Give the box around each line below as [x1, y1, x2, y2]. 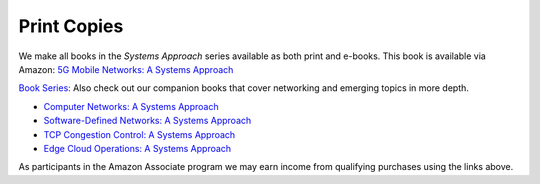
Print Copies [18, 15, 124, 37]
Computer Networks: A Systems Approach [43, 100, 219, 112]
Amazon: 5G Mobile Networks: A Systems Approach [18, 63, 234, 75]
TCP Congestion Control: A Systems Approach [43, 128, 236, 140]
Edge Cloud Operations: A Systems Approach [43, 142, 232, 154]
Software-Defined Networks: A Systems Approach [43, 115, 252, 127]
